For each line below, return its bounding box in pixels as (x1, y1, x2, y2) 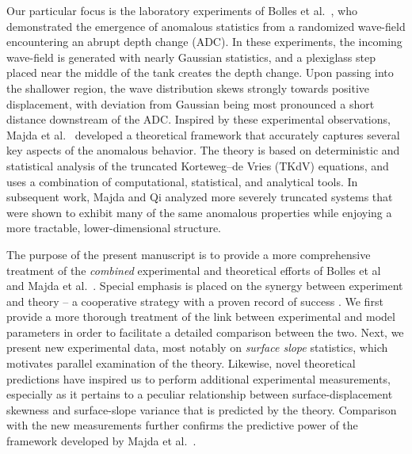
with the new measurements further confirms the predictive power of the (6, 417, 358, 433)
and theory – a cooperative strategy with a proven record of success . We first (6, 292, 383, 309)
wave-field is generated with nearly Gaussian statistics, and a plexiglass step (6, 48, 376, 65)
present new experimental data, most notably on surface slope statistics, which (6, 339, 388, 356)
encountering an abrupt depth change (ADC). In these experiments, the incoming (6, 33, 402, 50)
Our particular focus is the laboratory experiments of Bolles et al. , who (6, 2, 357, 18)
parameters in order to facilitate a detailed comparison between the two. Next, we (6, 323, 404, 340)
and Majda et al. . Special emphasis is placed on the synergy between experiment (6, 277, 403, 294)
